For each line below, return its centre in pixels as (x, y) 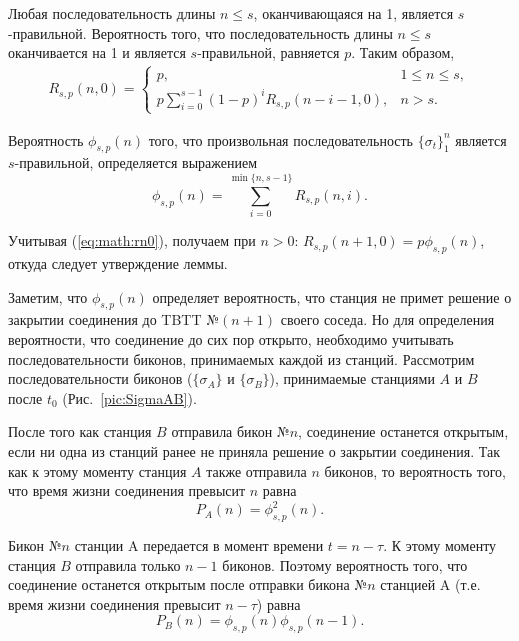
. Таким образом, (403, 52)
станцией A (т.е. (430, 584)
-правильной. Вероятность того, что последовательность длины (200, 32)
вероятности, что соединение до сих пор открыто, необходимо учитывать (231, 338)
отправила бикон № (230, 431)
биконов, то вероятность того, (415, 470)
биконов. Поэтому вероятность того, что (345, 564)
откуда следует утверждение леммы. (118, 263)
